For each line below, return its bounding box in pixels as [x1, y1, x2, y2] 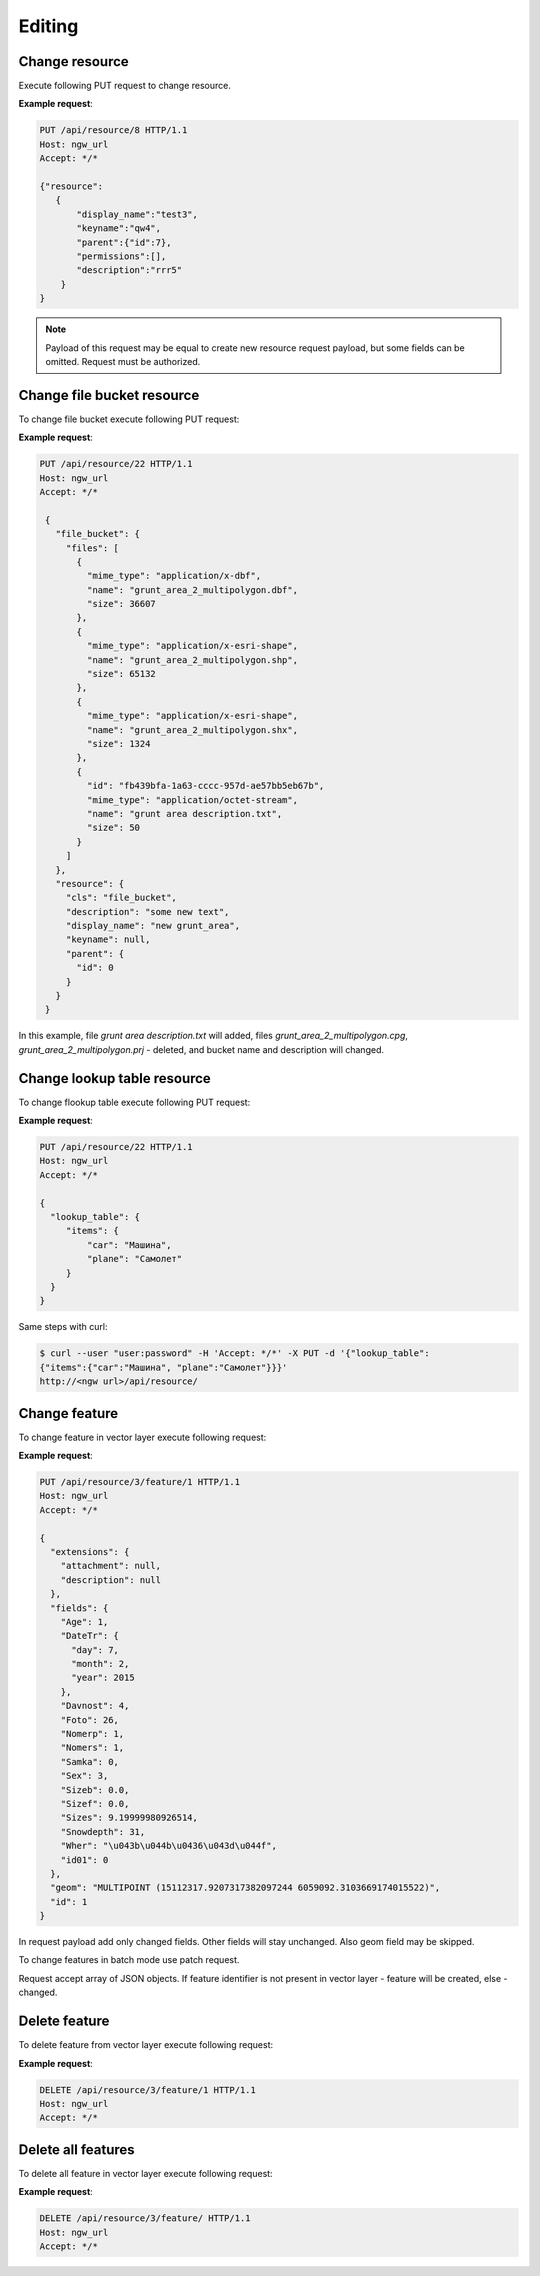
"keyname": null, [65, 934, 151, 945]
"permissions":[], [76, 250, 167, 262]
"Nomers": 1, [60, 1742, 125, 1754]
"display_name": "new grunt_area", [65, 920, 240, 932]
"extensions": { [50, 1546, 130, 1557]
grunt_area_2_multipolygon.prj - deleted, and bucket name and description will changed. [18, 1043, 385, 1055]
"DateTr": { [60, 1630, 120, 1642]
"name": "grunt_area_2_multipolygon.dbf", [86, 584, 299, 595]
